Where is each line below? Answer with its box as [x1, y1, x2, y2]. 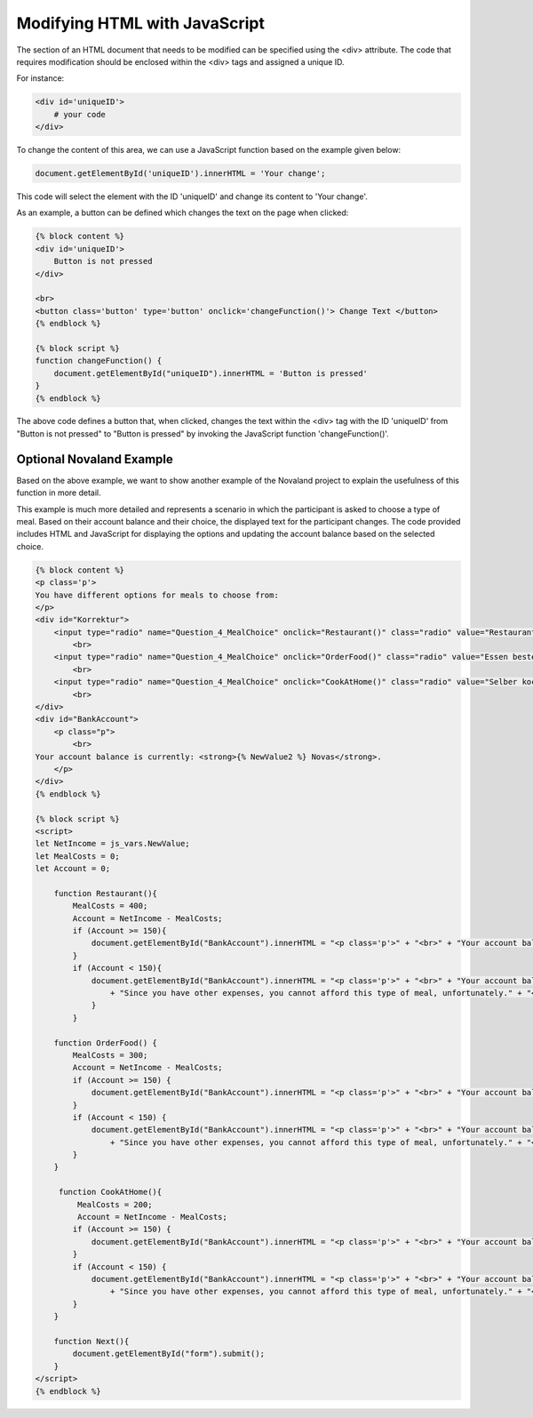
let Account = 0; [35, 863, 111, 874]
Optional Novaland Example [16, 452, 173, 467]
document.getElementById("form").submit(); [72, 1349, 266, 1359]
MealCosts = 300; [72, 1050, 148, 1060]
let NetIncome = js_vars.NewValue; [35, 838, 190, 849]
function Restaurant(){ [53, 888, 157, 898]
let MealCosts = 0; [35, 851, 120, 861]
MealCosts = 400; [72, 901, 148, 911]
